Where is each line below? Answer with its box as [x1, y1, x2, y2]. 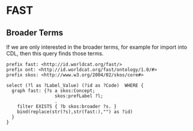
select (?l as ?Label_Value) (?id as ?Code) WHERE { [6, 82, 144, 88]
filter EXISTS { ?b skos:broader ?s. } [17, 103, 117, 109]
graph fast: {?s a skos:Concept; [11, 88, 96, 94]
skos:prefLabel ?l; [54, 93, 103, 99]
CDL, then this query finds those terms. [6, 50, 104, 57]
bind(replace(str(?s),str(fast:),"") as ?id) [17, 109, 133, 115]
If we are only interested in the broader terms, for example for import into [6, 43, 188, 50]
